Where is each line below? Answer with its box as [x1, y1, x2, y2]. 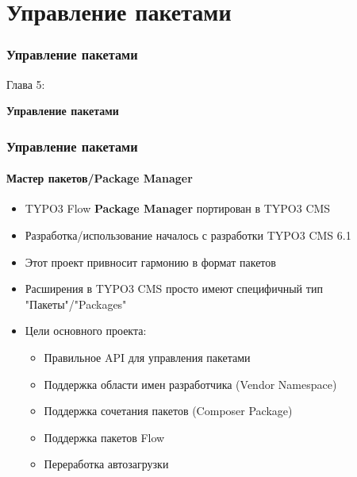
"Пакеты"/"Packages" [25, 295, 127, 312]
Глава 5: [6, 75, 45, 92]
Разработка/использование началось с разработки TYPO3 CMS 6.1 [25, 227, 351, 244]
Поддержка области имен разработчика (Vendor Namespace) [44, 375, 337, 392]
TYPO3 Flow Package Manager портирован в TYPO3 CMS [25, 200, 331, 217]
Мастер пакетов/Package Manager [6, 170, 193, 187]
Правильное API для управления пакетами [44, 348, 251, 365]
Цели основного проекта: [25, 322, 147, 339]
